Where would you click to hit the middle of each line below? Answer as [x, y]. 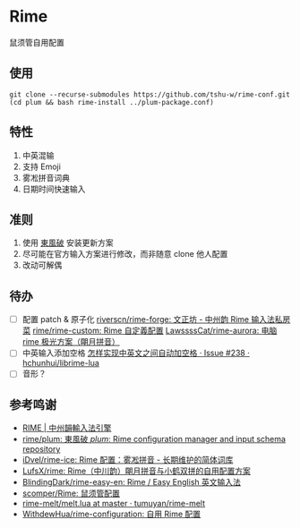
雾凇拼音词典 [46, 177]
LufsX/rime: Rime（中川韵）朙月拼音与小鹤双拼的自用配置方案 [136, 471]
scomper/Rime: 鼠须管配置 [71, 493]
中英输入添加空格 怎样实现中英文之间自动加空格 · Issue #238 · [136, 353]
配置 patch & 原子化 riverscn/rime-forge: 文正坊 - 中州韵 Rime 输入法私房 [156, 319]
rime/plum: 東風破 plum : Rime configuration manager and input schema [154, 439]
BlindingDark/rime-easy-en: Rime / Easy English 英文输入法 [132, 482]
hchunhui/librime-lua [61, 363]
